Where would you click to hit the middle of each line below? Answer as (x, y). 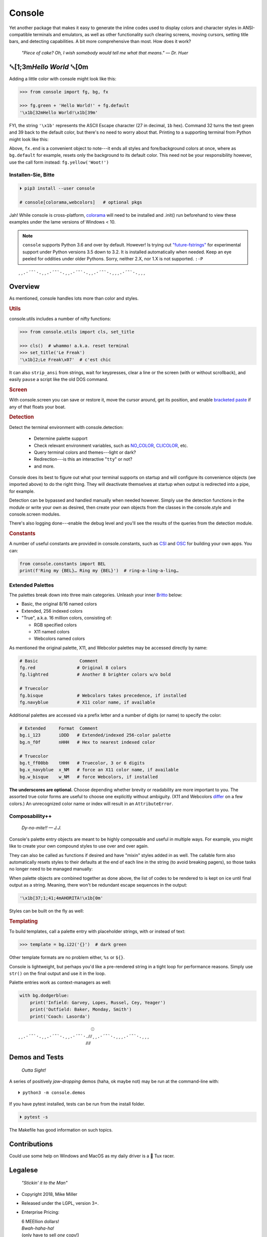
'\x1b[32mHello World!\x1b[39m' (59, 112)
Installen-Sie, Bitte (32, 175)
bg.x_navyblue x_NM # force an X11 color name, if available (99, 770)
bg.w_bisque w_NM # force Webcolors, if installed (89, 777)
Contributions (31, 1144)
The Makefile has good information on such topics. (61, 1130)
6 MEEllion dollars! (40, 1221)
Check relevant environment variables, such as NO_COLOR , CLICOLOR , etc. (111, 445)
